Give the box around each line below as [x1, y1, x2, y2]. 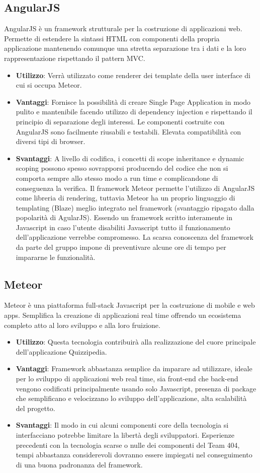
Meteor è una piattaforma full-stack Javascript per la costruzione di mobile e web [4, 300, 255, 310]
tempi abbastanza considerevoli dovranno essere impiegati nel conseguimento [16, 449, 252, 460]
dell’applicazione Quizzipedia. [16, 346, 107, 357]
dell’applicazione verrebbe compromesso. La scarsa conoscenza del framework [16, 232, 253, 242]
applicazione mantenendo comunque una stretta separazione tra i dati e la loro [4, 43, 246, 53]
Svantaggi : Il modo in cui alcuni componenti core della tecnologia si [16, 420, 229, 430]
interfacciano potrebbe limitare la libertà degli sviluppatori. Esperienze [16, 430, 235, 440]
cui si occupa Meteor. [16, 80, 82, 90]
